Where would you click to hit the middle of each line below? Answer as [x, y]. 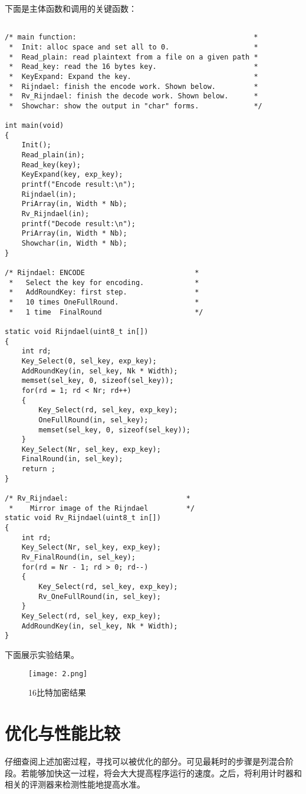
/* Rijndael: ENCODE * [102, 273]
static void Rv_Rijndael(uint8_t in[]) [83, 518]
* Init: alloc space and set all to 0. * [134, 47]
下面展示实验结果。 [42, 654]
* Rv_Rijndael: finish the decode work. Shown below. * [134, 96]
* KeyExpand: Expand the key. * [134, 76]
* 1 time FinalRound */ [106, 312]
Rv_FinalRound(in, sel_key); [78, 558]
